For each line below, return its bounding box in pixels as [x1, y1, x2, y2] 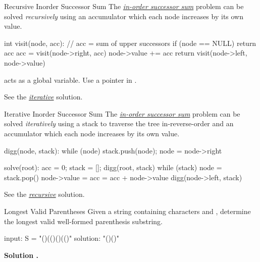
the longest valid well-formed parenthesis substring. [4, 216, 163, 226]
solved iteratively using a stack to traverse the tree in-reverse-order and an [4, 118, 234, 129]
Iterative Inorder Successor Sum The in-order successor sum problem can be [4, 108, 240, 119]
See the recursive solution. [4, 189, 85, 199]
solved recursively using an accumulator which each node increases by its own [4, 11, 244, 21]
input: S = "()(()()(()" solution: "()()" [4, 233, 119, 243]
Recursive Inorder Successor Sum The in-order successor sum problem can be [4, 1, 244, 11]
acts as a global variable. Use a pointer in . [4, 74, 137, 85]
